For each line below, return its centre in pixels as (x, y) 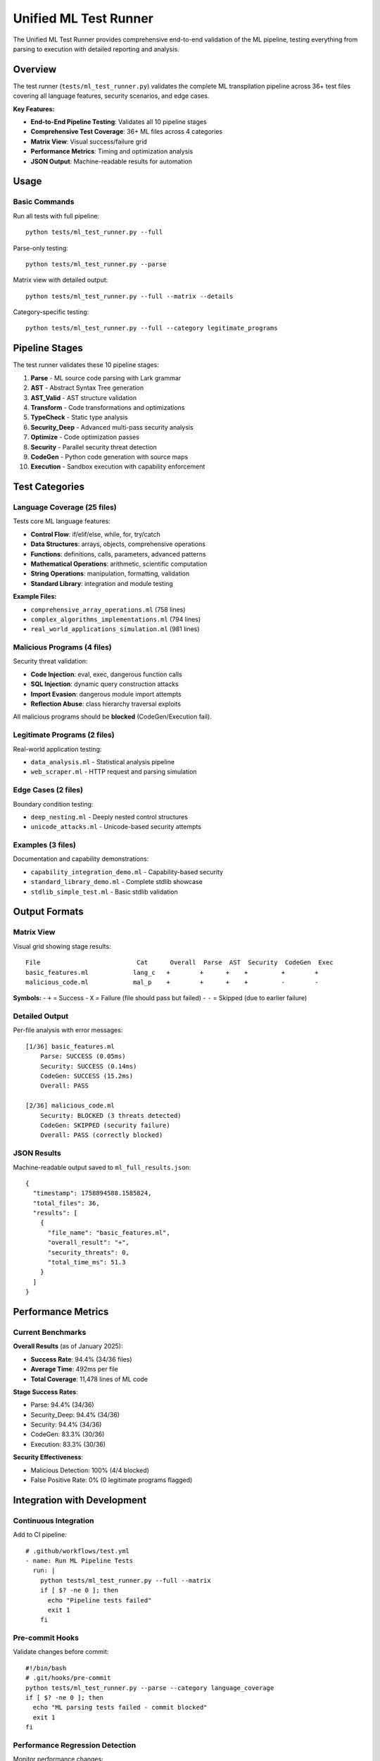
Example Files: (35, 597)
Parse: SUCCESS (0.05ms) (83, 1056)
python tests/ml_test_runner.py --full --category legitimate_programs (152, 328)
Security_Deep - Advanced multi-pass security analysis (112, 427)
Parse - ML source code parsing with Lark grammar (106, 378)
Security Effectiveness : (48, 1457)
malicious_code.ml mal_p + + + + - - (172, 982)
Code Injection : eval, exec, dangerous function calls (106, 674)
